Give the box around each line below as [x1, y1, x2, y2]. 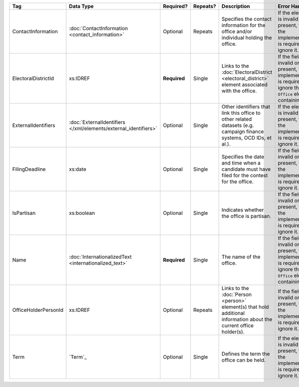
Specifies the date [221, 153, 265, 160]
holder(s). [221, 328, 245, 335]
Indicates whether [221, 206, 264, 213]
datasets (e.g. [221, 122, 254, 129]
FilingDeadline [12, 166, 46, 173]
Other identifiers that [221, 103, 271, 110]
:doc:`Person [221, 291, 252, 298]
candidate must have [221, 166, 271, 173]
